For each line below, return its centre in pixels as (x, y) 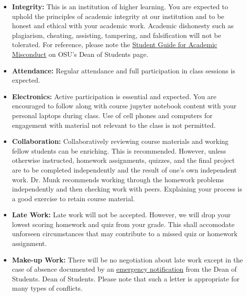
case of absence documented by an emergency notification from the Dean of (124, 269)
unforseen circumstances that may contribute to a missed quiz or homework (125, 234)
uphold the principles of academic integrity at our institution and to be (118, 16)
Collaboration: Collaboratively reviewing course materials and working (120, 141)
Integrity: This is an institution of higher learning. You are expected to (120, 6)
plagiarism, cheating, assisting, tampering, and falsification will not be (116, 35)
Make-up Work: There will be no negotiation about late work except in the (127, 259)
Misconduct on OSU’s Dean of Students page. (80, 54)
